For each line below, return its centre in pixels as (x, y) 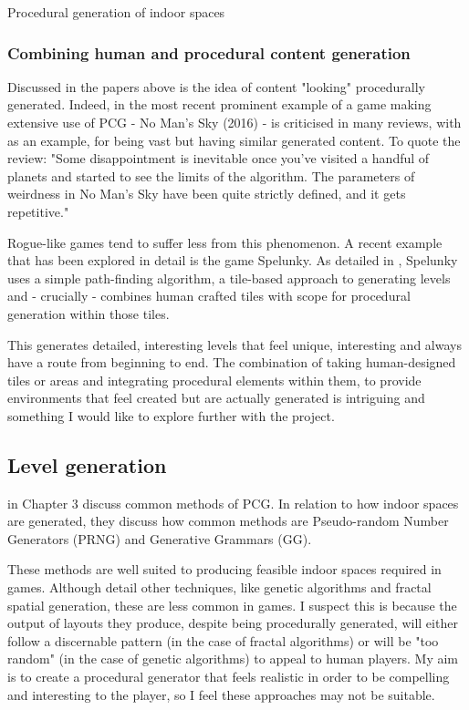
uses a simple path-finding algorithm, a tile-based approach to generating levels (229, 278)
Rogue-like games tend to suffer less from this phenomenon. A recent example (225, 242)
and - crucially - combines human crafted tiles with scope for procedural (209, 296)
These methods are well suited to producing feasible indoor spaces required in (224, 569)
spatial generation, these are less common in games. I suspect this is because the (232, 605)
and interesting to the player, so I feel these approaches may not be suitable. (221, 694)
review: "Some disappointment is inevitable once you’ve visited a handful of (219, 158)
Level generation (87, 464)
